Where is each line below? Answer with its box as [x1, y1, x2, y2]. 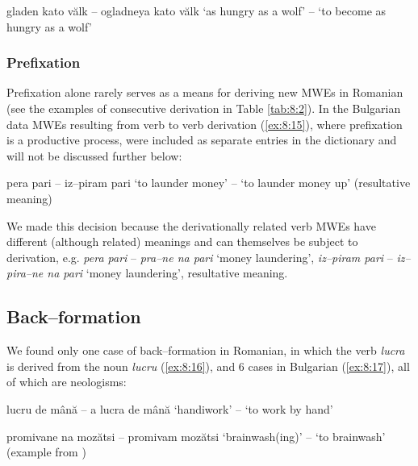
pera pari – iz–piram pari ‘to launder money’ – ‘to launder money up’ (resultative [6, 174, 411, 191]
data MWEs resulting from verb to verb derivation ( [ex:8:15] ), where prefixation [6, 115, 403, 132]
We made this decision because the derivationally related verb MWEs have [6, 217, 376, 234]
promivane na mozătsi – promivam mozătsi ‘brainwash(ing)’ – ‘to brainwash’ [6, 427, 386, 444]
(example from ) [6, 443, 86, 460]
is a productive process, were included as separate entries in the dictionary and [6, 131, 397, 148]
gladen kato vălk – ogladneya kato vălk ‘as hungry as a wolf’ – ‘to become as [6, 2, 387, 19]
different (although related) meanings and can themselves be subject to [6, 233, 358, 250]
